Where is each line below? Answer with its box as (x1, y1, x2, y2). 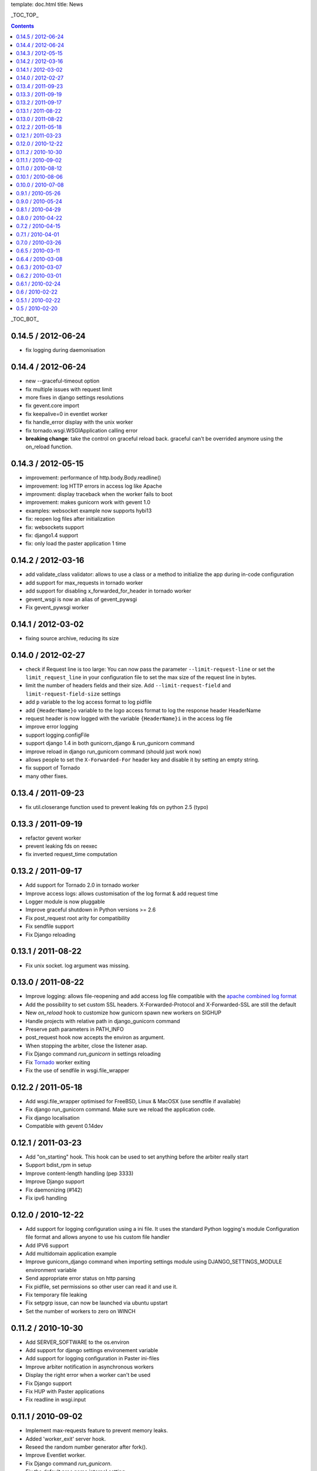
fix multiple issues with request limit (25, 385, 113, 392)
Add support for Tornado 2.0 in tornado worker (25, 881, 140, 888)
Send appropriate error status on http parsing (25, 1274, 136, 1282)
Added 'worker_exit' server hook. (25, 1435, 106, 1442)
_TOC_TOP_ (11, 12, 39, 19)
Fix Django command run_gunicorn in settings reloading (25, 1050, 161, 1057)
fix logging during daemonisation (25, 347, 106, 354)
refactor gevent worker (25, 834, 82, 841)
